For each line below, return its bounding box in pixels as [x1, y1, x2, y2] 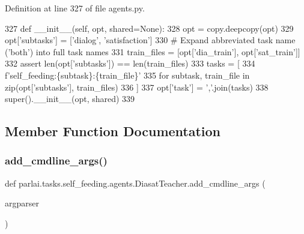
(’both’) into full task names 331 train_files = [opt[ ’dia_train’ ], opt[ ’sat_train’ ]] [5, 45, 300, 58]
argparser [5, 197, 39, 209]
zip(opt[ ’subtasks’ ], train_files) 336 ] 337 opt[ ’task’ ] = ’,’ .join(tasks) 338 [5, 80, 269, 93]
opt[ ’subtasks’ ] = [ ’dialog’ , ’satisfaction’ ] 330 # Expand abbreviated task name [5, 34, 296, 46]
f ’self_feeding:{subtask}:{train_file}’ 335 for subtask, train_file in [5, 68, 250, 81]
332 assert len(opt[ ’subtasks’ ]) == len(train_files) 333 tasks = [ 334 [5, 57, 255, 70]
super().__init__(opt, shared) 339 [5, 92, 135, 105]
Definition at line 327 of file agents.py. [5, 2, 145, 14]
